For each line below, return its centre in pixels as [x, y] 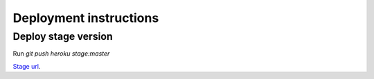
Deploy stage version [63, 36]
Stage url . [27, 66]
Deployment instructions [86, 18]
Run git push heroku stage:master [61, 54]
